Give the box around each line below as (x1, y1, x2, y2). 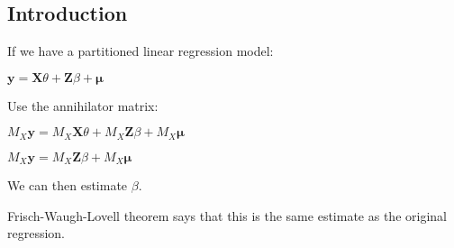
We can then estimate (7, 176, 128, 195)
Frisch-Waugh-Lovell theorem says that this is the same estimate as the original (7, 206, 447, 225)
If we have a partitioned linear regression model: (7, 41, 274, 60)
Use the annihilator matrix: (7, 96, 159, 115)
